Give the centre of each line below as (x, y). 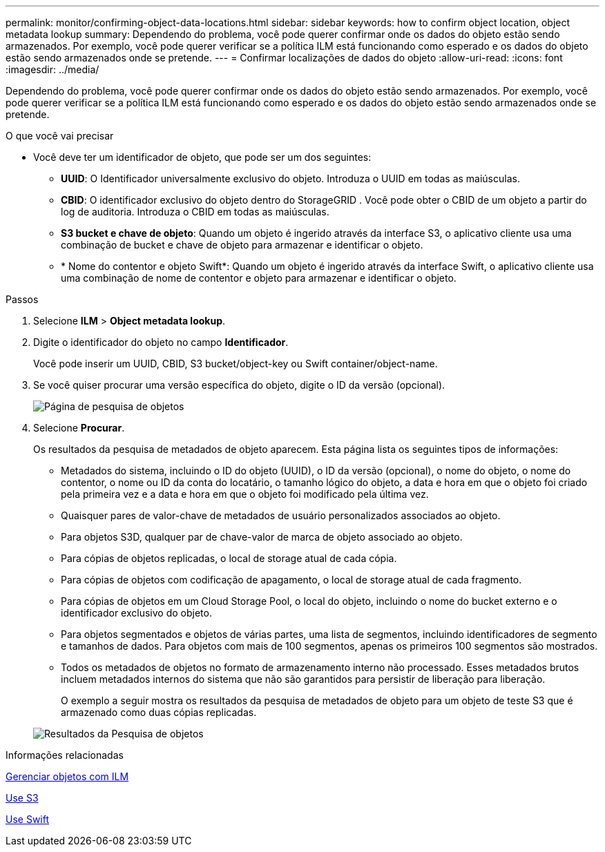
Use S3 (22, 798)
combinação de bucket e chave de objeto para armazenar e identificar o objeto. (242, 245)
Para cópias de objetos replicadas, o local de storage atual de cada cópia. (229, 558)
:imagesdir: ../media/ (52, 69)
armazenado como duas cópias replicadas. (159, 712)
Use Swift (28, 819)
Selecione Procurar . (79, 428)
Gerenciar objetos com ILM (67, 776)
